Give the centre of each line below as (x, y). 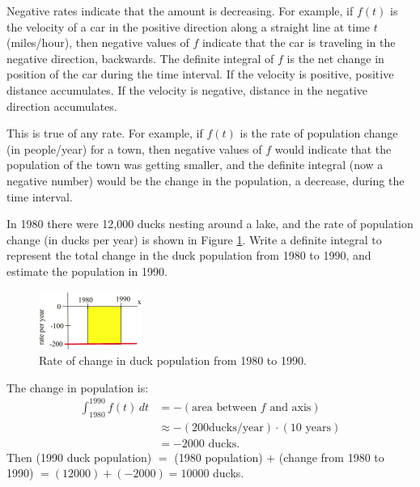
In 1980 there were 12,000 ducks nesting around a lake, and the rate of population (210, 224)
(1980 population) (218, 457)
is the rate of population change (319, 133)
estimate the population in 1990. (87, 271)
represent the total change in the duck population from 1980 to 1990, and (189, 255)
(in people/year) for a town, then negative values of (134, 148)
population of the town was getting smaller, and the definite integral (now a (195, 165)
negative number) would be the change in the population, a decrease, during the (206, 180)
